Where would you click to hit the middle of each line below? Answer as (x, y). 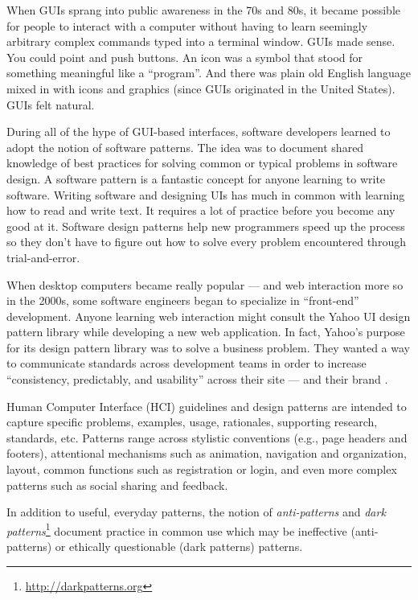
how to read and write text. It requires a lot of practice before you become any (201, 210)
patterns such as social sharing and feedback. (117, 485)
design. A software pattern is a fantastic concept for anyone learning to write (196, 178)
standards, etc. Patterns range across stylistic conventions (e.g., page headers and (207, 437)
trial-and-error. (43, 257)
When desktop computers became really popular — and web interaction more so (205, 284)
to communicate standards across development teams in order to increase (186, 363)
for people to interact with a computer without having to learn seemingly (187, 25)
